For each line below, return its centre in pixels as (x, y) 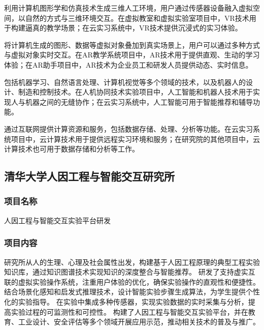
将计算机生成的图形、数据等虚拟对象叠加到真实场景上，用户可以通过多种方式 (132, 44)
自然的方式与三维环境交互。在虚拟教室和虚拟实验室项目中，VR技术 (137, 18)
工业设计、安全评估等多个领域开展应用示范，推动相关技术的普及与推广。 (139, 322)
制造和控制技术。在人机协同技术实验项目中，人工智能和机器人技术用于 (135, 92)
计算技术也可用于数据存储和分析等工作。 (72, 149)
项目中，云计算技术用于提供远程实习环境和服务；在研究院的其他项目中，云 (135, 139)
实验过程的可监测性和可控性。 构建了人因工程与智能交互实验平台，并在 (129, 311)
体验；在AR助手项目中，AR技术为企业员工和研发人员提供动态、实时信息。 (128, 64)
